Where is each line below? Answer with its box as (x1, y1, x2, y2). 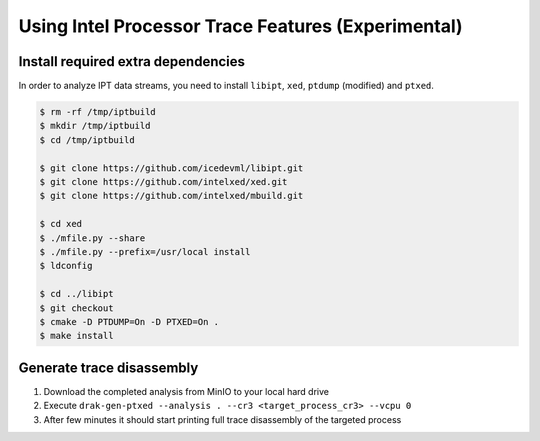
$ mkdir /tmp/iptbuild (39, 120, 151, 132)
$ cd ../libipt (39, 288, 114, 300)
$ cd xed (39, 218, 83, 230)
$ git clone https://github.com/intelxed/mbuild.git (39, 190, 304, 202)
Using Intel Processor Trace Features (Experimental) (18, 15, 464, 37)
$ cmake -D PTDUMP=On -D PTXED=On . (39, 316, 220, 327)
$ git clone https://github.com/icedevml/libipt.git (39, 162, 304, 174)
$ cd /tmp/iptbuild (39, 134, 135, 145)
